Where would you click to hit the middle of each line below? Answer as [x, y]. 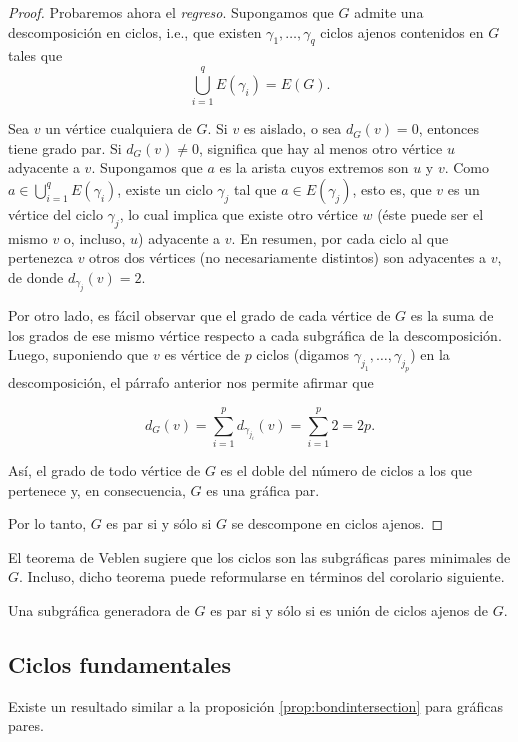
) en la [430, 354]
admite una [389, 12]
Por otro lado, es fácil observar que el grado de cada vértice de [199, 315]
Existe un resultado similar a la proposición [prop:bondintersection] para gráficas [255, 705]
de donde [36, 276]
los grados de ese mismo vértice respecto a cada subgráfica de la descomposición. [255, 334]
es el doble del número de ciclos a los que [346, 469]
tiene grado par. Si [65, 147]
